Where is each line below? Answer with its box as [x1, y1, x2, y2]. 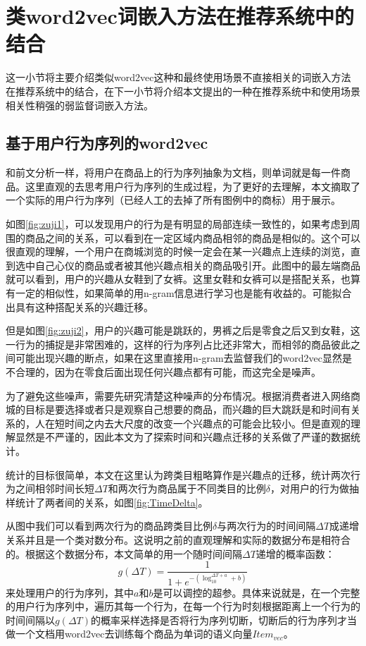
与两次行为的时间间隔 [217, 518, 316, 533]
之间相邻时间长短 [15, 481, 94, 496]
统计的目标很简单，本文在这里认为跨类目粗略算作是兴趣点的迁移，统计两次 [6, 467, 351, 482]
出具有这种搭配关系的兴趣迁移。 [6, 299, 153, 314]
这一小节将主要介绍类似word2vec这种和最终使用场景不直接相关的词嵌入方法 [6, 70, 351, 85]
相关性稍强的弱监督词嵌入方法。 [6, 97, 153, 112]
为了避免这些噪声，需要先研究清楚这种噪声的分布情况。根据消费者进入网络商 [6, 388, 360, 403]
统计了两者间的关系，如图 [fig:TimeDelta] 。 [15, 494, 208, 509]
